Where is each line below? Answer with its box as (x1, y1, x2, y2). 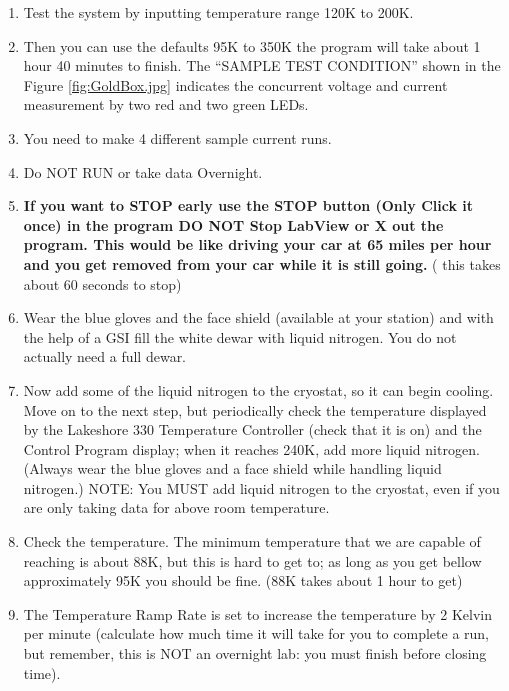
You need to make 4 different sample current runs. (23, 127, 332, 148)
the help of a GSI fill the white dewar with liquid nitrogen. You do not (23, 326, 457, 347)
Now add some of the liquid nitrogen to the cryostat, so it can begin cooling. (23, 379, 494, 400)
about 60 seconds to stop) (23, 273, 182, 294)
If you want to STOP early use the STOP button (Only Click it (23, 195, 473, 216)
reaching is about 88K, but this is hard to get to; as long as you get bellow (23, 550, 482, 571)
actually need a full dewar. (23, 346, 187, 367)
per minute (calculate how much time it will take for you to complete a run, (23, 623, 489, 644)
